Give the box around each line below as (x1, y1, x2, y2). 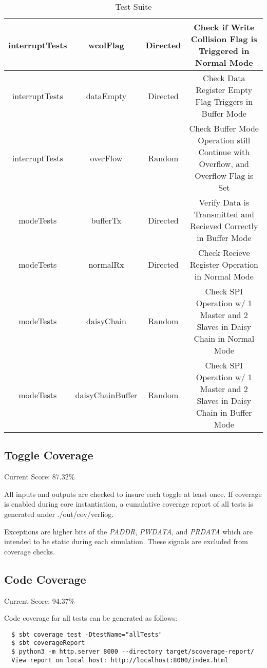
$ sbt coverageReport (11, 639, 85, 647)
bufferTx (91, 214, 122, 226)
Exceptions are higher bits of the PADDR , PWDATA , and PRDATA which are (4, 526, 253, 536)
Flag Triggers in (195, 96, 253, 107)
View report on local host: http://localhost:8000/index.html (11, 656, 228, 664)
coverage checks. (4, 546, 55, 556)
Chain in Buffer (196, 406, 252, 418)
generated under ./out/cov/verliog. (4, 508, 114, 519)
